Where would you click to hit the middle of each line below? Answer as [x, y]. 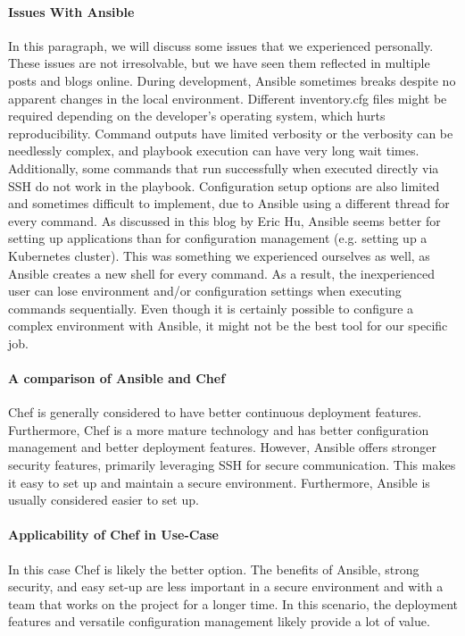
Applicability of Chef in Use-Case [113, 535]
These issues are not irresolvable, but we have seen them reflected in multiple [219, 63]
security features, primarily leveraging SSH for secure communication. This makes [232, 465]
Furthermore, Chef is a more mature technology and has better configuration [219, 429]
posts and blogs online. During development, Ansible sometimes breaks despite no [232, 80]
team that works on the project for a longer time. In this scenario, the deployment [233, 603]
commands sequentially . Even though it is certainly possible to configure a [211, 308]
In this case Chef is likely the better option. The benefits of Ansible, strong [214, 569]
